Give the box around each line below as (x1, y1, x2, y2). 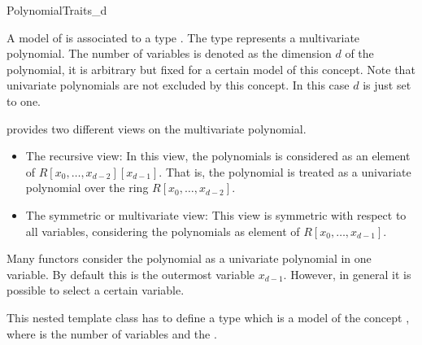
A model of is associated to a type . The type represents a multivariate (7, 28, 360, 46)
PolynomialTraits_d (7, 2, 107, 18)
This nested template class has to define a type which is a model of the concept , (7, 308, 410, 325)
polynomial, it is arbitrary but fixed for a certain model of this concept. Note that (7, 60, 415, 77)
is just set (363, 76, 411, 94)
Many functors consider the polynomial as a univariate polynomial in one (7, 250, 372, 267)
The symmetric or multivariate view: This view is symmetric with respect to (25, 206, 407, 223)
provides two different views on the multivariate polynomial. (7, 120, 307, 137)
